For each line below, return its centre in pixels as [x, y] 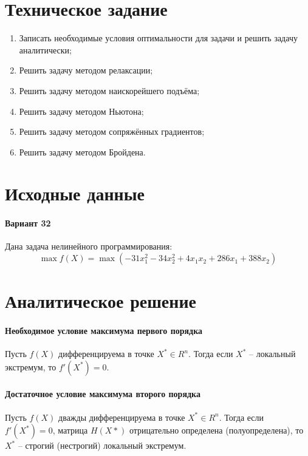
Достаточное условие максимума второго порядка [103, 394]
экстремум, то [31, 366]
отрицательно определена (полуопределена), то [216, 430]
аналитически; [45, 49]
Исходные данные [75, 193]
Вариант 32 [28, 223]
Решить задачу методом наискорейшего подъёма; [109, 90]
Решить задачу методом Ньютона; [81, 111]
